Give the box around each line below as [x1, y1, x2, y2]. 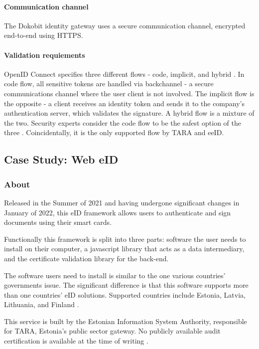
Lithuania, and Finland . [4, 299, 79, 310]
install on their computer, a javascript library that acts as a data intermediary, [4, 243, 245, 254]
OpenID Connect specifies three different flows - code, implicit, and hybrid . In [4, 68, 245, 79]
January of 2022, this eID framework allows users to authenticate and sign [4, 207, 231, 217]
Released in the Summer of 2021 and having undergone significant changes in [4, 197, 240, 207]
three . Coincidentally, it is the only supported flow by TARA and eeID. [4, 127, 224, 138]
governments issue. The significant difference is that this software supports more [4, 280, 249, 290]
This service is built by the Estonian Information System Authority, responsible [4, 316, 247, 326]
